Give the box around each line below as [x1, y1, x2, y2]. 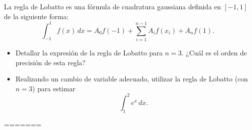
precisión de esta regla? [15, 57, 85, 67]
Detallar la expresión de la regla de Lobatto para [15, 48, 163, 58]
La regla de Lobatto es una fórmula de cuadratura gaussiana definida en [4, 1, 221, 11]
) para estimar [32, 83, 76, 93]
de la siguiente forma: [4, 11, 69, 21]
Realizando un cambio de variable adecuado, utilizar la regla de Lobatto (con [15, 74, 248, 84]
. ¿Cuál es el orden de [181, 48, 247, 58]
